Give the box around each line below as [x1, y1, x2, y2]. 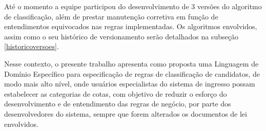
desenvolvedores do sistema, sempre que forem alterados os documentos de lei [4, 108, 247, 119]
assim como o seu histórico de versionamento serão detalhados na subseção [4, 31, 238, 41]
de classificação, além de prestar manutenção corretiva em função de [4, 11, 218, 21]
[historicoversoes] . [4, 41, 59, 52]
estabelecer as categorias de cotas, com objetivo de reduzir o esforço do [4, 88, 227, 99]
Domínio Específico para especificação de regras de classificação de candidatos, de [4, 68, 260, 79]
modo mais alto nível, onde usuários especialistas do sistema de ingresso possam [4, 78, 255, 89]
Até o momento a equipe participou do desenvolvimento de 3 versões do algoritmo [4, 1, 262, 11]
